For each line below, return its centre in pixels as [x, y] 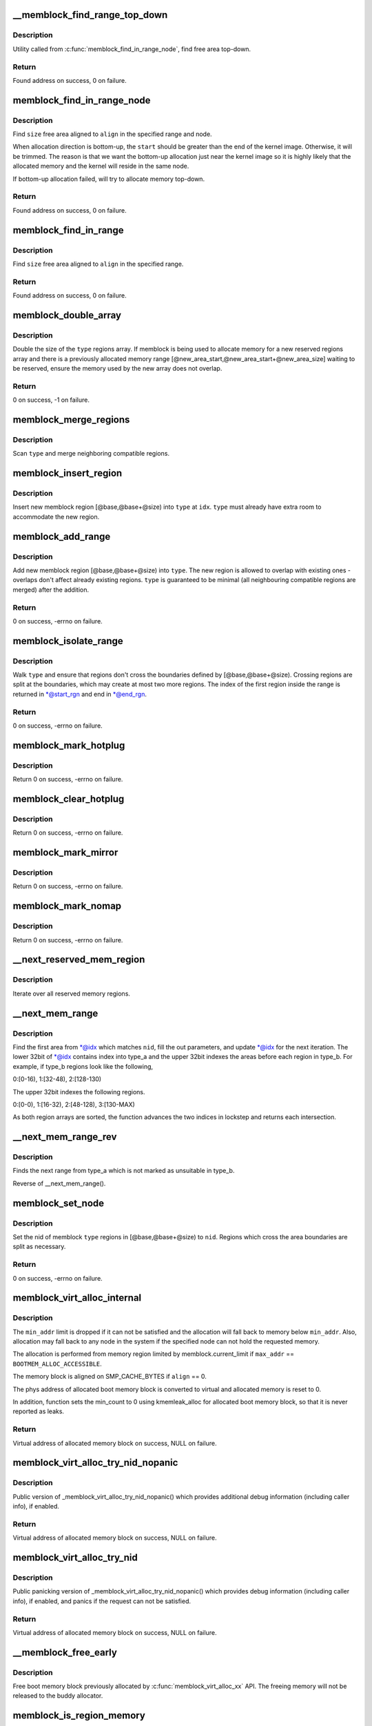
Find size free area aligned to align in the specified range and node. [113, 134]
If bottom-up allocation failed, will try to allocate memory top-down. [109, 179]
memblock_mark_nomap [67, 906]
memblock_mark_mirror [65, 853]
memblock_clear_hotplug [69, 798]
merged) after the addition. [51, 590]
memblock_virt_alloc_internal [77, 1298]
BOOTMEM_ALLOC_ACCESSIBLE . [58, 1364]
